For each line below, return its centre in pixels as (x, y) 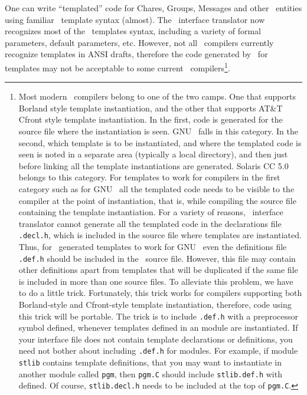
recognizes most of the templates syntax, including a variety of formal (133, 31)
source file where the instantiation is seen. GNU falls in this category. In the (158, 131)
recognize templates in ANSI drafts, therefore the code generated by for (136, 54)
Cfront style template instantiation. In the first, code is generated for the (151, 119)
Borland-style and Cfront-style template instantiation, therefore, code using (155, 305)
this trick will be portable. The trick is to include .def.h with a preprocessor (159, 316)
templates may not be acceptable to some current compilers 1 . (117, 67)
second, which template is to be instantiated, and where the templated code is (160, 142)
